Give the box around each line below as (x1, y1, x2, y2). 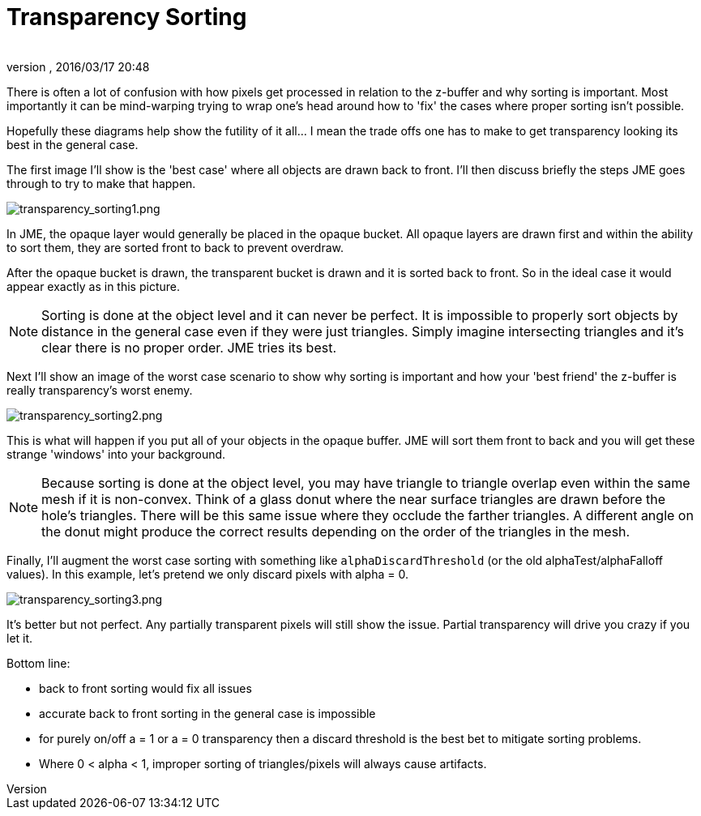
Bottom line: (6, 656, 71, 670)
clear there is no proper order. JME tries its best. (41, 339, 337, 356)
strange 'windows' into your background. (6, 446, 226, 461)
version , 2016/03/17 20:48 (6, 59, 150, 74)
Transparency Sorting (6, 3, 247, 31)
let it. (6, 630, 33, 645)
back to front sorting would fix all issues (39, 681, 252, 695)
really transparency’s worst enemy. (6, 382, 193, 397)
